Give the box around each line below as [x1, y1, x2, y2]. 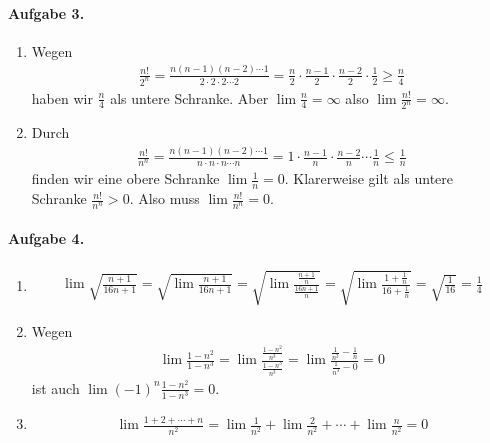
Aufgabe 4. [8, 227, 85, 248]
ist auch [31, 377, 80, 398]
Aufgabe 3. [8, 2, 85, 23]
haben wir [31, 87, 93, 108]
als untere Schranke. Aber [110, 87, 269, 108]
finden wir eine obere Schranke [31, 168, 220, 189]
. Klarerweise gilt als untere [284, 168, 454, 189]
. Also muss [129, 188, 200, 209]
